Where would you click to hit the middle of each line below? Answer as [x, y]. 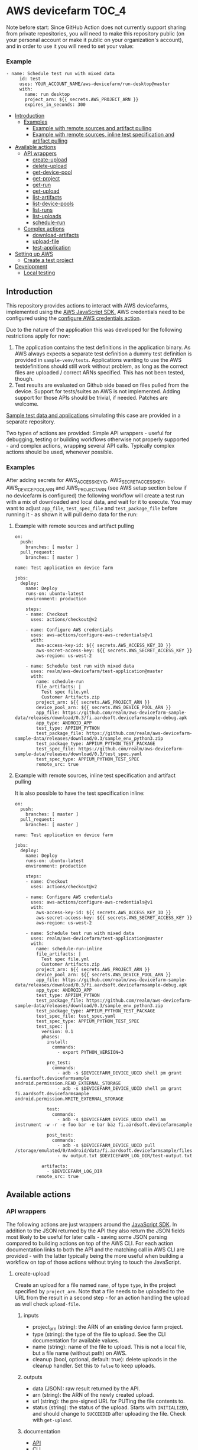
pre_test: [59, 1063]
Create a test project [48, 260]
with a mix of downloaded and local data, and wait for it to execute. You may [99, 501]
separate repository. [31, 422]
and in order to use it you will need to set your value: [70, 46]
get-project [46, 179]
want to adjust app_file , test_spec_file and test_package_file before [92, 508]
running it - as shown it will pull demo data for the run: [72, 514]
